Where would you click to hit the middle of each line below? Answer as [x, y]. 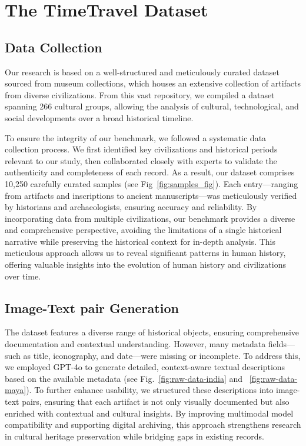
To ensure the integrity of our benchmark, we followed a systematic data [136, 137]
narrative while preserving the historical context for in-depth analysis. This [140, 241]
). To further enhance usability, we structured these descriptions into [150, 390]
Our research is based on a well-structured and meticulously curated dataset [142, 71]
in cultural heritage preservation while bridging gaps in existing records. [134, 436]
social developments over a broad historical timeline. [99, 117]
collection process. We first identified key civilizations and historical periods [141, 149]
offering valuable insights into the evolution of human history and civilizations [145, 264]
